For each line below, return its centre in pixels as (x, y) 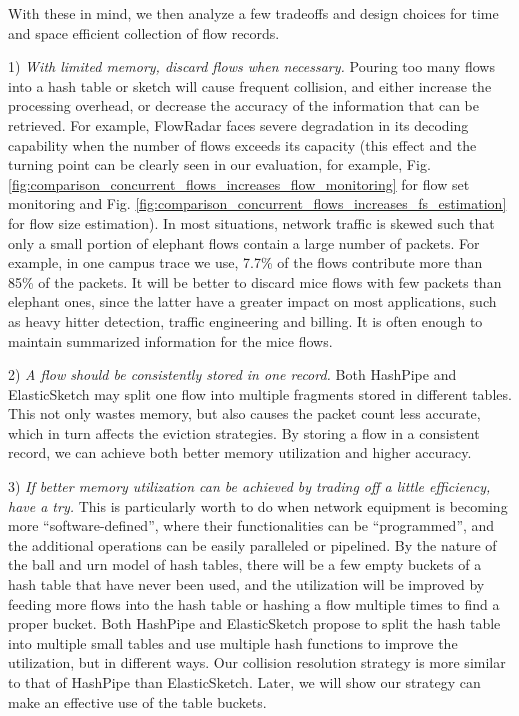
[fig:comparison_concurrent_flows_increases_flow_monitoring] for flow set (239, 183)
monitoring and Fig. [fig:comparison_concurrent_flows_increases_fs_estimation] (257, 203)
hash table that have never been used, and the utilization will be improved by (246, 584)
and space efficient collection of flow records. (144, 32)
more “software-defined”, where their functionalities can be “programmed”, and (251, 525)
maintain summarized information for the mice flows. (170, 340)
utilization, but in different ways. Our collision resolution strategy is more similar (257, 662)
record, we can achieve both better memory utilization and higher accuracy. (240, 452)
